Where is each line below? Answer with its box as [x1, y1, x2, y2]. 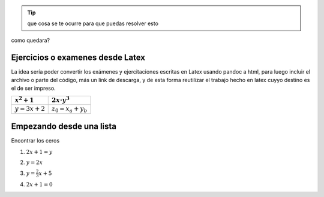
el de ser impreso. [11, 84, 56, 92]
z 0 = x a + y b [52, 105, 88, 114]
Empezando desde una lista [11, 122, 117, 132]
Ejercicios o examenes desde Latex [11, 52, 146, 62]
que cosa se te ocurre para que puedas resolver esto [27, 20, 159, 27]
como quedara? [11, 37, 50, 44]
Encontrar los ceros [11, 137, 60, 144]
